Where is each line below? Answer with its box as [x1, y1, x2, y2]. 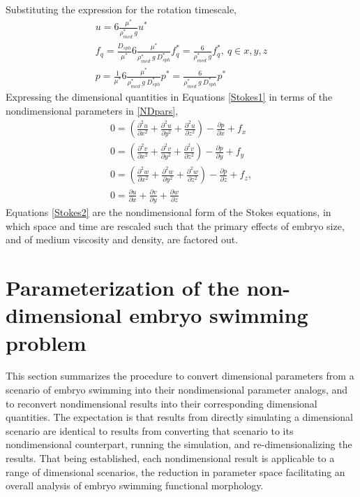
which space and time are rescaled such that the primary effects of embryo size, [6, 218, 345, 233]
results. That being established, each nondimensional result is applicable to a [6, 451, 335, 465]
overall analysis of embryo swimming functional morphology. [6, 478, 264, 493]
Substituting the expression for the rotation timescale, [6, 2, 237, 16]
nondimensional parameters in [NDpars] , [6, 103, 179, 117]
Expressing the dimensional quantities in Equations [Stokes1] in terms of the [6, 89, 333, 104]
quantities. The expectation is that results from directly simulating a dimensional [6, 410, 353, 424]
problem [6, 328, 87, 356]
